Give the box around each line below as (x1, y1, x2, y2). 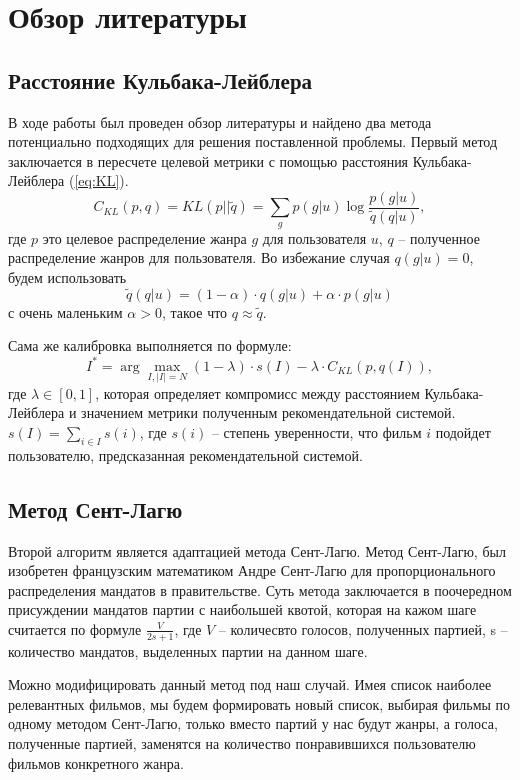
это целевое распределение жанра (42, 227, 247, 248)
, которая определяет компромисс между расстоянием (95, 382, 420, 403)
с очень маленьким (8, 301, 123, 322)
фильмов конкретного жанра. (8, 752, 184, 773)
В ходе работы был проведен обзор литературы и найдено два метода (8, 111, 432, 132)
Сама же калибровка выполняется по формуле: (8, 335, 292, 356)
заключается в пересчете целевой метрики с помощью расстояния (8, 150, 409, 171)
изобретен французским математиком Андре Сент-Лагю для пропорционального (8, 560, 496, 581)
